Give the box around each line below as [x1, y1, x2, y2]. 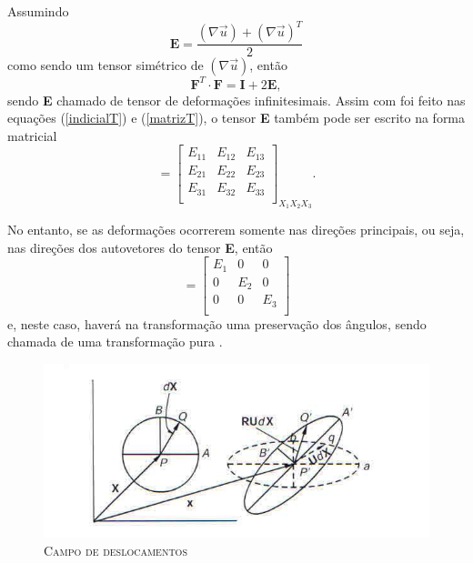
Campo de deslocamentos [44, 540, 187, 559]
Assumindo [7, 2, 69, 20]
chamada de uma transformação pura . [7, 332, 223, 351]
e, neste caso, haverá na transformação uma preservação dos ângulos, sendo [7, 314, 427, 333]
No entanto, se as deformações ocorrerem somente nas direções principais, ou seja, [7, 220, 465, 239]
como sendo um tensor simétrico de [7, 55, 204, 75]
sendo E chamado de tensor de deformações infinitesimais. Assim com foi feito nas [7, 90, 466, 109]
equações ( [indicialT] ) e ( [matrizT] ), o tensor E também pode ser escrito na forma [7, 108, 466, 127]
